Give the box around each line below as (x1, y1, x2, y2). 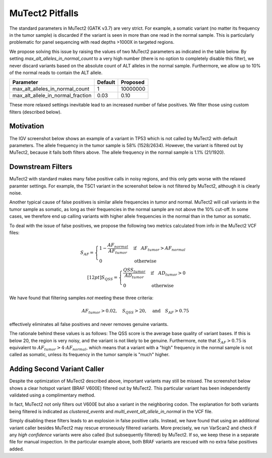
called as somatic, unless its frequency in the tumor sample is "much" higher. (9, 352, 170, 358)
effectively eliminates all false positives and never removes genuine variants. (9, 321, 169, 327)
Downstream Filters (9, 163, 73, 171)
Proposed (121, 79, 145, 86)
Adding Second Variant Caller (9, 365, 104, 373)
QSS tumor (123, 267, 146, 274)
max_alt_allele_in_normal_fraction (12, 92, 92, 99)
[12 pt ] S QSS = (87, 275, 118, 282)
